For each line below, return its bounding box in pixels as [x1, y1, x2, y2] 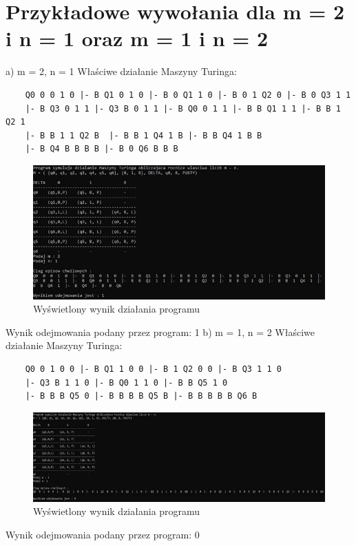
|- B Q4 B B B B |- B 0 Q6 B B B [25, 144, 178, 154]
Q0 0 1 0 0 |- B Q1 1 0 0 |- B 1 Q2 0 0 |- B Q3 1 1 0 [25, 364, 282, 374]
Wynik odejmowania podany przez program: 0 [6, 527, 200, 541]
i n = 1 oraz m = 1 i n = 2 [6, 24, 269, 52]
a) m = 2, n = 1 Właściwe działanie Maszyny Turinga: [6, 64, 237, 78]
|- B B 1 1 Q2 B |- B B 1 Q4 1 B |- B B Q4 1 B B [25, 130, 262, 140]
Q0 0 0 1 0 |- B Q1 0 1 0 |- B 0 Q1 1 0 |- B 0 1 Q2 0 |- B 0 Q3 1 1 [25, 90, 351, 100]
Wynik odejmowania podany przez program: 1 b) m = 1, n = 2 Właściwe [6, 324, 315, 339]
